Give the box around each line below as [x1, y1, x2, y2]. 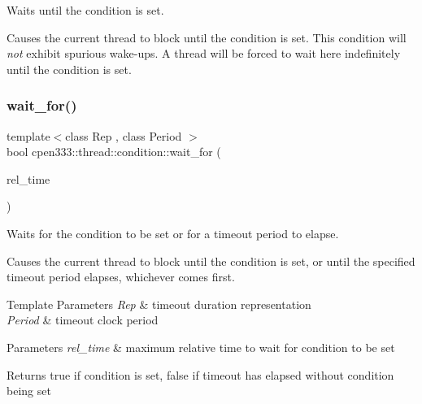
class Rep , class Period [65, 127, 182, 144]
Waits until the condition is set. [7, 2, 164, 18]
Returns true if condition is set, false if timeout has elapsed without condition [7, 366, 394, 383]
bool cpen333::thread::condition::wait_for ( [7, 143, 221, 160]
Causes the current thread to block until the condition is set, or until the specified [7, 252, 415, 269]
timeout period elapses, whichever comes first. [7, 268, 235, 285]
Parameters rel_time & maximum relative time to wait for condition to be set [7, 338, 395, 355]
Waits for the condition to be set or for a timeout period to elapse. [7, 224, 339, 241]
